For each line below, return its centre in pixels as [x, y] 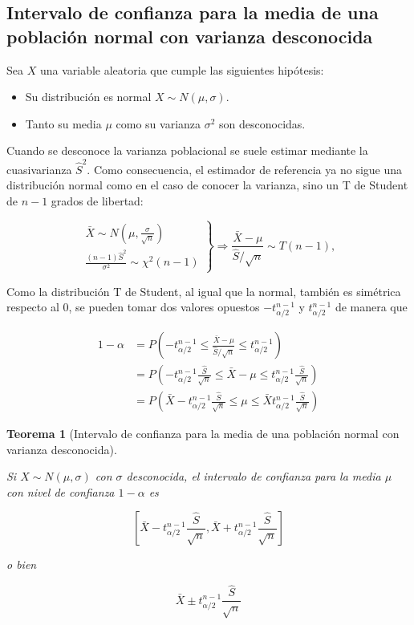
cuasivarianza [39, 169]
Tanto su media [63, 123]
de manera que [371, 307]
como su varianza [158, 123]
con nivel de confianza [61, 491]
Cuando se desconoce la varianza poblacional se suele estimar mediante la [187, 150]
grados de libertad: [97, 200]
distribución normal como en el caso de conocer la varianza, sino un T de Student [207, 185]
